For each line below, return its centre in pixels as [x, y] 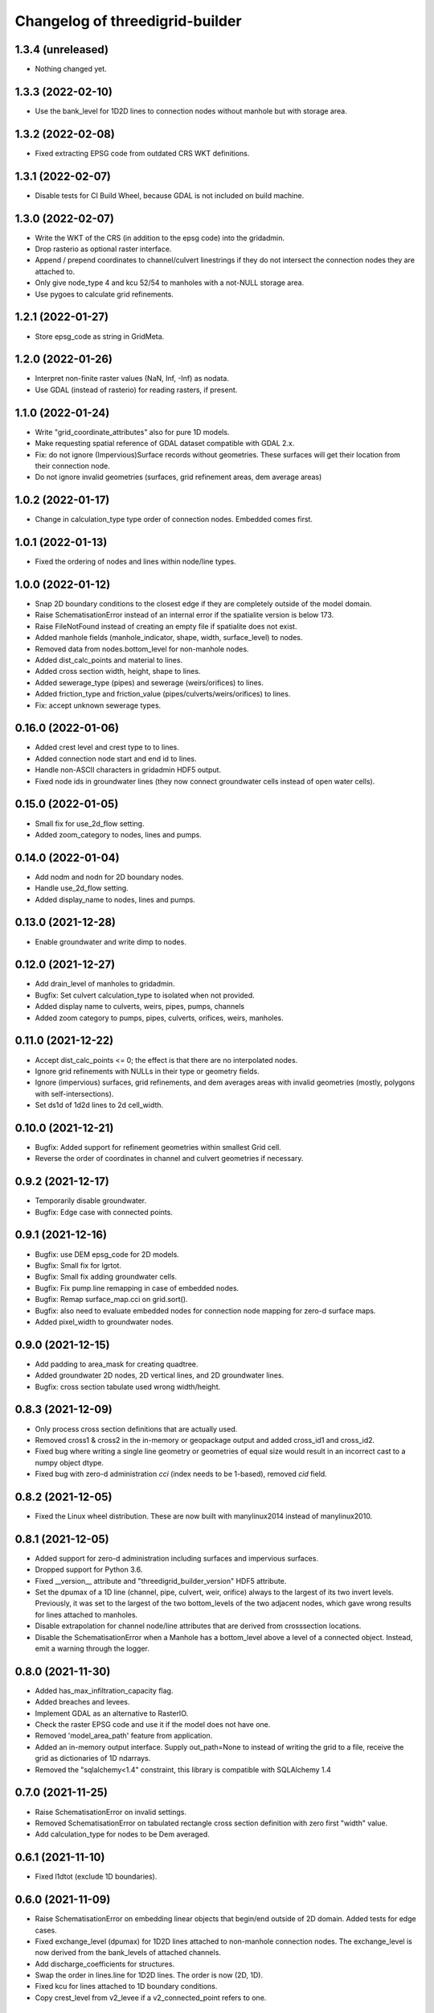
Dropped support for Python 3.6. [89, 1569]
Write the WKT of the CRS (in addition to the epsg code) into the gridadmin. [160, 238]
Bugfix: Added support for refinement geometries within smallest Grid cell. [158, 1147]
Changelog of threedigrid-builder [128, 21]
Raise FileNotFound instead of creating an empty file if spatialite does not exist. [166, 626]
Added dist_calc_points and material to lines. [109, 659]
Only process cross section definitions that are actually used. [136, 1428]
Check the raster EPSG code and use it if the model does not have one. [153, 1725]
